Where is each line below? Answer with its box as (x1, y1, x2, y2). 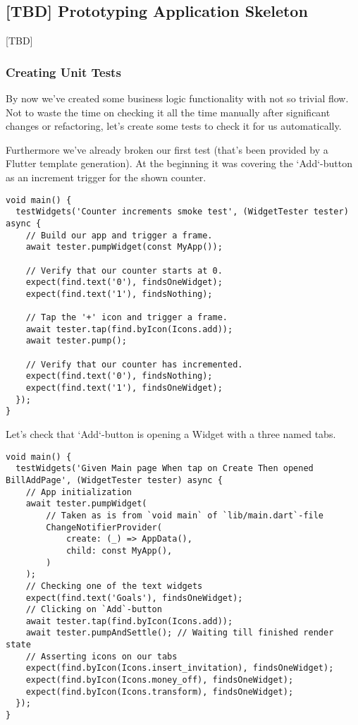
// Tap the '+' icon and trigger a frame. (25, 312, 228, 323)
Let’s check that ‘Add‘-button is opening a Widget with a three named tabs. (6, 427, 336, 441)
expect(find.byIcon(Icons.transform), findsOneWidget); (25, 686, 294, 697)
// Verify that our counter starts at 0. (25, 265, 223, 276)
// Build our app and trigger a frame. (25, 230, 213, 240)
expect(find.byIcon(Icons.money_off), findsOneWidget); (25, 675, 294, 686)
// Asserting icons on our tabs (25, 651, 178, 662)
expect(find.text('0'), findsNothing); (25, 371, 213, 382)
